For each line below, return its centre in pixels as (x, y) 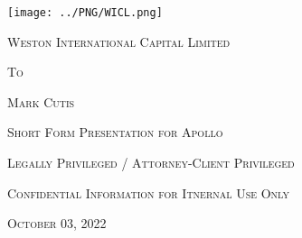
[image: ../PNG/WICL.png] (85, 13)
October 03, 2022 (57, 223)
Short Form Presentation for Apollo (115, 132)
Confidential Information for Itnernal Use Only (149, 192)
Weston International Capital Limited (119, 41)
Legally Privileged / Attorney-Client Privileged (151, 163)
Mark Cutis (41, 101)
